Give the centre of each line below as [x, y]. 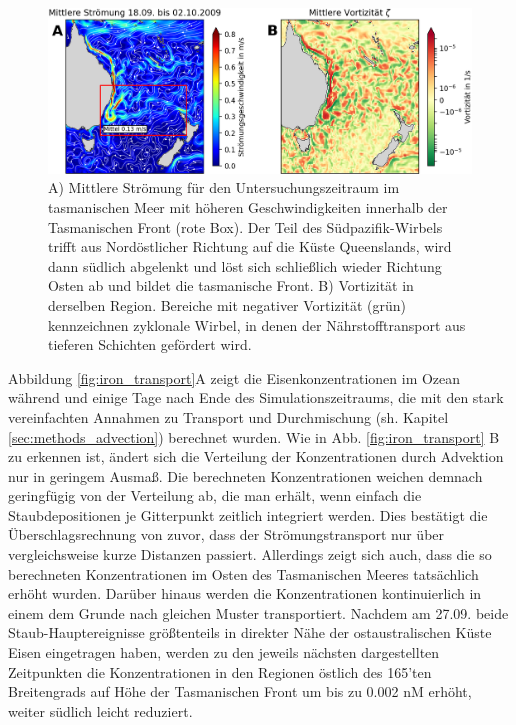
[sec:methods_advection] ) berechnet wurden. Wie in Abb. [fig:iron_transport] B [254, 436]
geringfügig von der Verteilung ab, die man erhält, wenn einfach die [215, 495]
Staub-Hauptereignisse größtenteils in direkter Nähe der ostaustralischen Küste [250, 632]
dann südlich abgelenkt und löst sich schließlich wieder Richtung [245, 265]
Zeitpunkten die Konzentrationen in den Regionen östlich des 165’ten [220, 671]
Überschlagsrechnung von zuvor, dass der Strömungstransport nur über [226, 534]
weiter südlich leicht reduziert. [100, 710]
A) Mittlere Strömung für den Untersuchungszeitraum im [224, 187]
